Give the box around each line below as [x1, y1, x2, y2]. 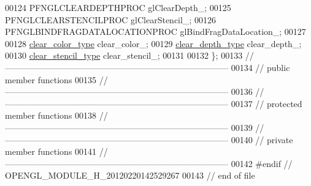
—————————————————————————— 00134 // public [5, 61, 290, 73]
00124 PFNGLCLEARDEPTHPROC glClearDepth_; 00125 [5, 1, 231, 13]
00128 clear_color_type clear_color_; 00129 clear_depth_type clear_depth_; [5, 37, 302, 50]
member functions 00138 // [5, 109, 108, 122]
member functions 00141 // [5, 145, 108, 158]
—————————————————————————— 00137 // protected [5, 97, 302, 110]
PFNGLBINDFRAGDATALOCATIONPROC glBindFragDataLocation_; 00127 [5, 25, 306, 38]
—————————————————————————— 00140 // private [5, 133, 293, 146]
